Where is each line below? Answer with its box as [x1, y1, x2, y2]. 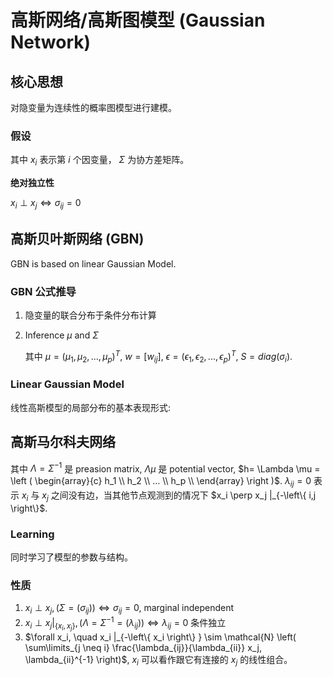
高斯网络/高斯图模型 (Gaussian [10, 9, 266, 32]
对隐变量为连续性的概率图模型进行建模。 [10, 102, 177, 113]
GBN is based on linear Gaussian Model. [10, 257, 177, 270]
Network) [10, 31, 92, 54]
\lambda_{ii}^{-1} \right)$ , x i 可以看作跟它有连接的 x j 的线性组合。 [24, 653, 293, 668]
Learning [10, 527, 55, 541]
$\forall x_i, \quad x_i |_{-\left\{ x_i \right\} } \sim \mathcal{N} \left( [24, 631, 297, 643]
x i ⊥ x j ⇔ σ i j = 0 [10, 197, 82, 211]
